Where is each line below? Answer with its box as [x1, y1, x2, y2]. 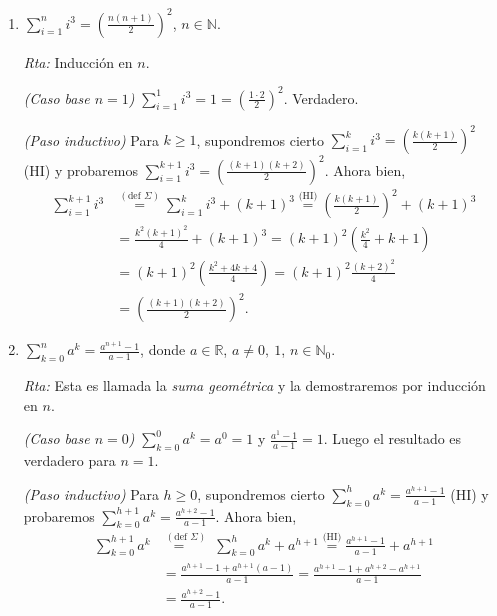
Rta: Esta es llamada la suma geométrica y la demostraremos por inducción [23, 375, 486, 396]
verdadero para [23, 450, 116, 471]
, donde [140, 339, 186, 360]
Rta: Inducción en [23, 51, 133, 72]
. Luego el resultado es [323, 428, 462, 449]
